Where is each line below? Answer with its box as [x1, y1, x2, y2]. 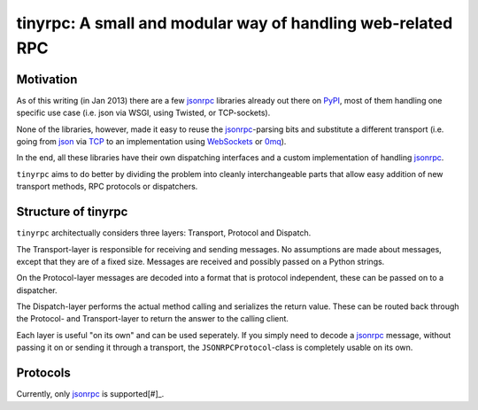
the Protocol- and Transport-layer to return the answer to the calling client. [16, 313, 289, 324]
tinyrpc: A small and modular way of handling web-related [16, 13, 453, 33]
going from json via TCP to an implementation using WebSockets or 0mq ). [16, 136, 287, 147]
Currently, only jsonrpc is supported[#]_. [16, 389, 165, 399]
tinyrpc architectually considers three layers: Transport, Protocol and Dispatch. [16, 228, 312, 238]
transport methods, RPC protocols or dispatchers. [16, 182, 198, 192]
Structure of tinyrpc [16, 205, 128, 220]
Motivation [16, 72, 78, 87]
